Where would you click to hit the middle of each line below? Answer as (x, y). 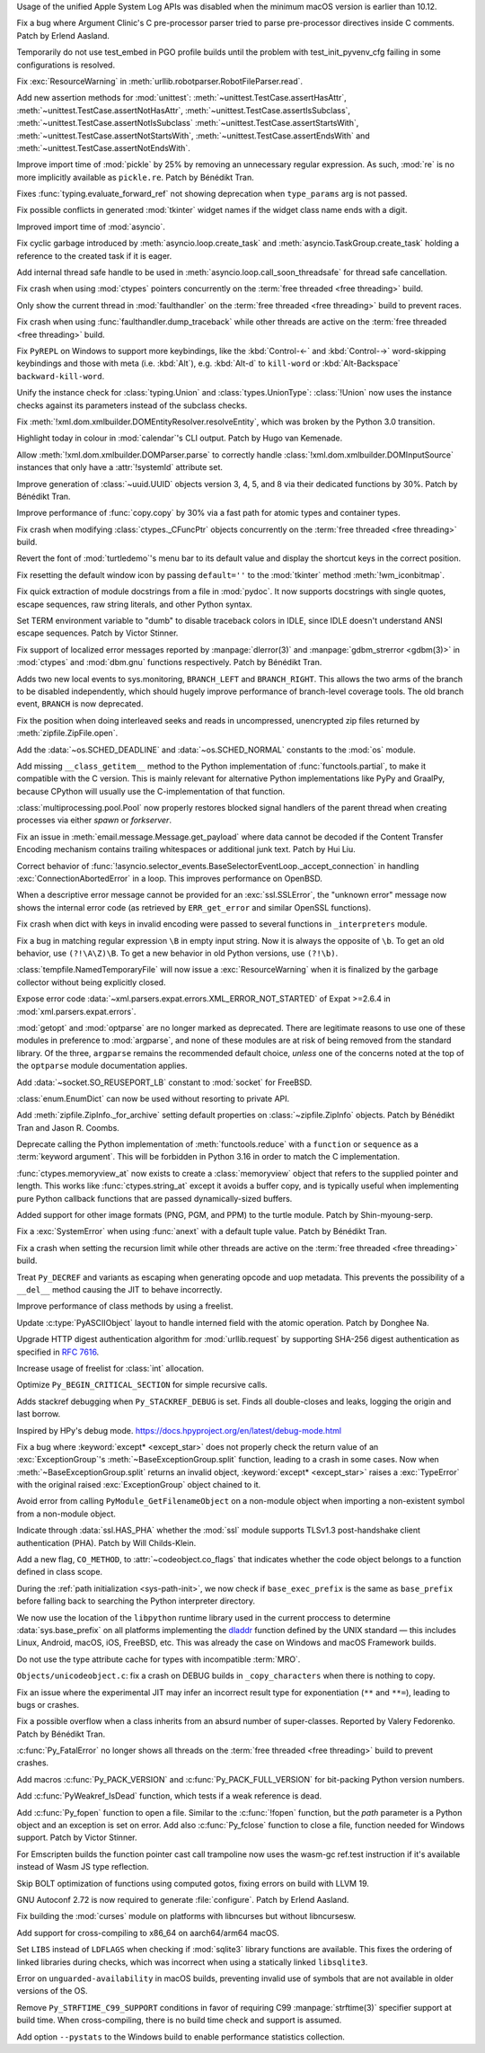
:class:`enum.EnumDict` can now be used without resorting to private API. (153, 1098)
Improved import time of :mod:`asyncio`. (91, 227)
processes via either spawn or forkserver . (94, 820)
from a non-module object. (66, 1514)
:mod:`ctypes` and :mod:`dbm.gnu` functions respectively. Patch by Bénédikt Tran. (169, 662)
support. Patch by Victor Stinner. (77, 1837)
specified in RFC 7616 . (58, 1352)
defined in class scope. (60, 1572)
